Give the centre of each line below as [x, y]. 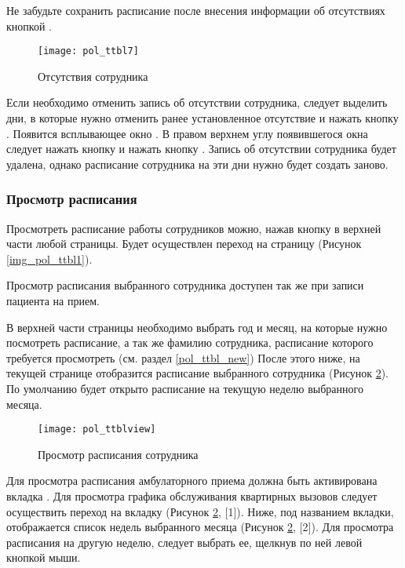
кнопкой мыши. [44, 557]
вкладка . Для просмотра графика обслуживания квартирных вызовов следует [192, 496]
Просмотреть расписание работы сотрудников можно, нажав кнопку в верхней [194, 228]
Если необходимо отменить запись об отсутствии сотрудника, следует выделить [197, 102]
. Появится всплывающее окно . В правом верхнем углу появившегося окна [187, 133]
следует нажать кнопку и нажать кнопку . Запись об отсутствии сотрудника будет [201, 149]
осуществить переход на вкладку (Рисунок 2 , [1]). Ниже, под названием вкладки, [200, 511]
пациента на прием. [53, 300]
